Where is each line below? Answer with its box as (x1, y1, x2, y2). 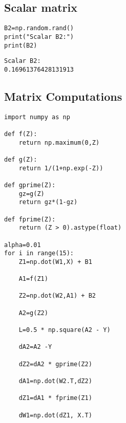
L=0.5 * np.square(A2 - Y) (18, 326, 111, 334)
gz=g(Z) (18, 190, 45, 197)
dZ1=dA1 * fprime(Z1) (18, 394, 92, 402)
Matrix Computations (4, 88, 122, 104)
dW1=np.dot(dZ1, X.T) (18, 411, 92, 419)
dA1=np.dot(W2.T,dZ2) (18, 377, 92, 385)
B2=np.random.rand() (4, 25, 74, 32)
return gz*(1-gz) (18, 198, 78, 206)
